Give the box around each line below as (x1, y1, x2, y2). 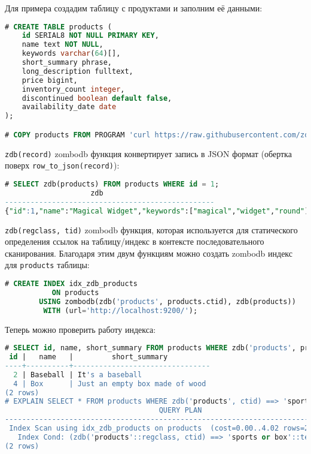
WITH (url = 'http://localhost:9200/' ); (43, 306, 198, 315)
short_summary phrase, (22, 58, 112, 67)
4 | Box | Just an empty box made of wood (13, 379, 206, 388)
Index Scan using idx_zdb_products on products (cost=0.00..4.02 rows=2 (9, 424, 309, 433)
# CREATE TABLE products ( (5, 22, 112, 31)
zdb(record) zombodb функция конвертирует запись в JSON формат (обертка (5, 147, 292, 160)
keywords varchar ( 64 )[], (22, 49, 121, 58)
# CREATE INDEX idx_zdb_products (5, 279, 138, 288)
